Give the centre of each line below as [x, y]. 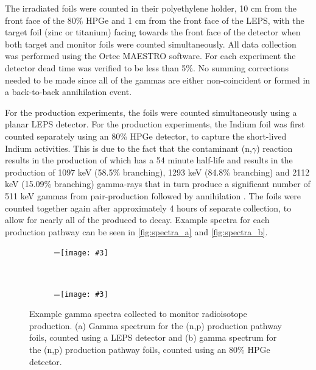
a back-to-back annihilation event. [68, 92]
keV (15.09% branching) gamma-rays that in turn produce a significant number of [158, 184]
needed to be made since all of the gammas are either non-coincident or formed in [158, 80]
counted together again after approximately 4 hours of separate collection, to [148, 208]
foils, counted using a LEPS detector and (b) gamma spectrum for [153, 337]
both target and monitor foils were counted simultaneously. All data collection [151, 44]
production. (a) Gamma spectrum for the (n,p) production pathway [156, 325]
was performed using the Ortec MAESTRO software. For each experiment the [150, 56]
